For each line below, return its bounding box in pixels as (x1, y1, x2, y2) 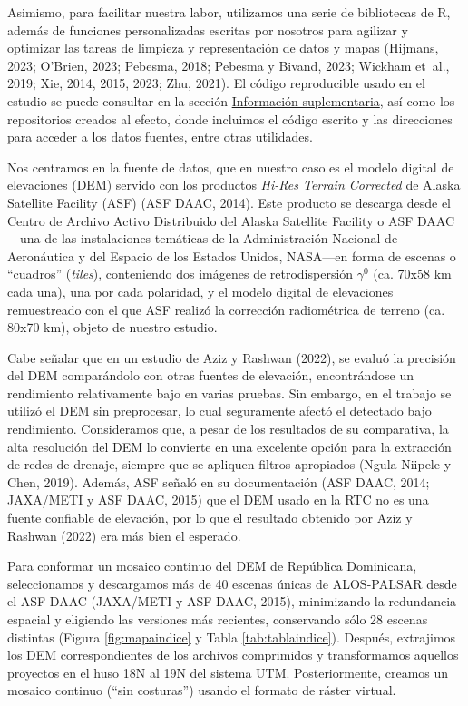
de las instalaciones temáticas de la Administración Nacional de (44, 229, 398, 248)
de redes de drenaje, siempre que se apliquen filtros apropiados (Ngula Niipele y (7, 455, 452, 474)
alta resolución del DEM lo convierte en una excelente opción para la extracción (7, 436, 452, 456)
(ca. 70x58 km (373, 264, 452, 283)
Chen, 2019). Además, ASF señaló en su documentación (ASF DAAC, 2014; (7, 472, 430, 491)
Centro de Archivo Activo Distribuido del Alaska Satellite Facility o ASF (7, 211, 414, 230)
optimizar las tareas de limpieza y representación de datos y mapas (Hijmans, (7, 38, 439, 57)
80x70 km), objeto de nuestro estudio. (7, 318, 218, 337)
